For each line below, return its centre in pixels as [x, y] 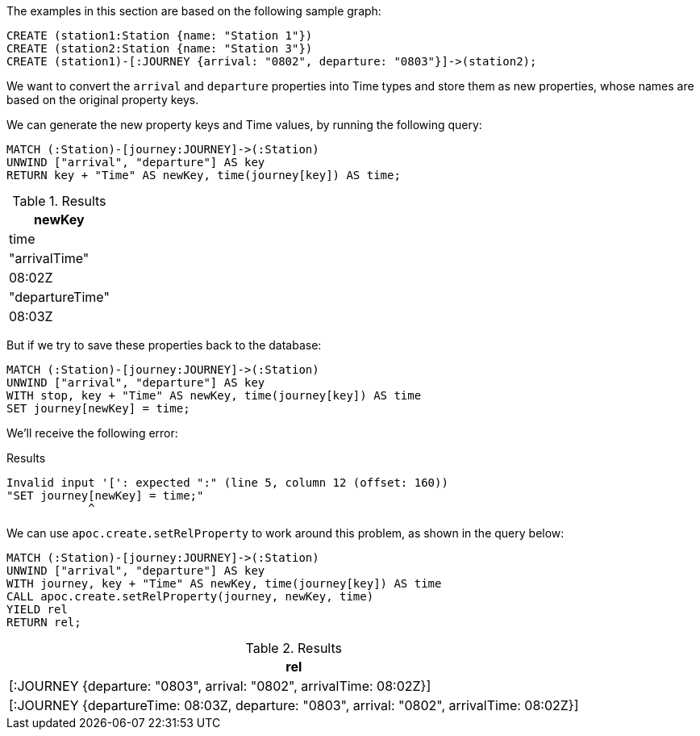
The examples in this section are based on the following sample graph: [194, 11]
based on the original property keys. [103, 100]
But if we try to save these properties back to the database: [164, 345]
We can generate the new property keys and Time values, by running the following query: [244, 125]
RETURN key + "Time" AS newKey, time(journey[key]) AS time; [204, 175]
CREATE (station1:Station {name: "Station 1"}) [160, 36]
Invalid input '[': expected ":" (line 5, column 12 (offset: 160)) [227, 483]
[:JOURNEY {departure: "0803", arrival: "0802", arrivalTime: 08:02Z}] [220, 686]
